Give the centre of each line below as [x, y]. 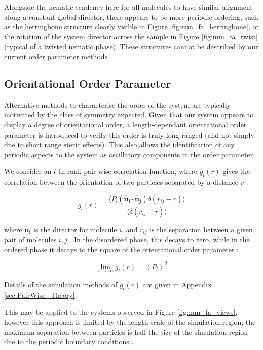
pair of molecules [30, 239]
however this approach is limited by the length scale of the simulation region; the [130, 321]
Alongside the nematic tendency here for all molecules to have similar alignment [128, 7]
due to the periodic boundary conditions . [69, 342]
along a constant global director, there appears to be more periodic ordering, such [131, 16]
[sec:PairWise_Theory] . [41, 295]
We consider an [28, 171]
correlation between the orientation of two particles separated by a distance [121, 182]
